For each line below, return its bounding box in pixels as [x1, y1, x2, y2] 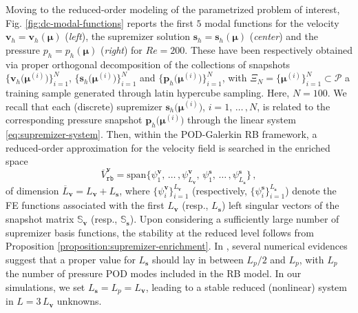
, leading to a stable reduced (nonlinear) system [145, 279, 347, 294]
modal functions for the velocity [204, 15, 339, 30]
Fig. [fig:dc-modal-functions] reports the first [6, 15, 193, 30]
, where [119, 183, 150, 197]
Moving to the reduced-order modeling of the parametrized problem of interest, [6, 2, 340, 16]
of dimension [6, 183, 59, 197]
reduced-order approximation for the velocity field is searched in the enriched [6, 140, 330, 154]
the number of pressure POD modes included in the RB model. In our [6, 266, 302, 281]
